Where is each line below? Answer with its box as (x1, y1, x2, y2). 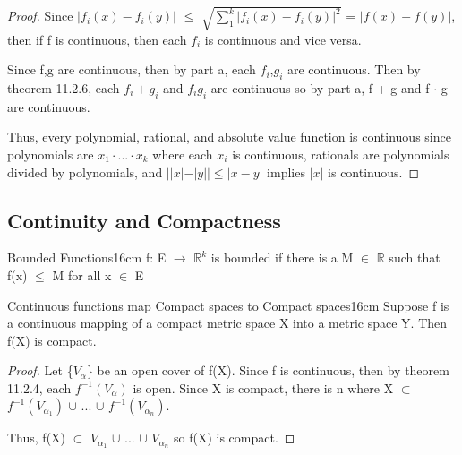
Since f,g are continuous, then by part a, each (7, 60, 256, 79)
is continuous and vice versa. (204, 30, 362, 48)
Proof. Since (7, 6, 73, 25)
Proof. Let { (7, 361, 73, 380)
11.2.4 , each (7, 378, 72, 397)
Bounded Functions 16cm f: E (7, 248, 167, 267)
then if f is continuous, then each (7, 30, 187, 48)
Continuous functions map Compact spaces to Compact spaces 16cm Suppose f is (7, 296, 449, 314)
